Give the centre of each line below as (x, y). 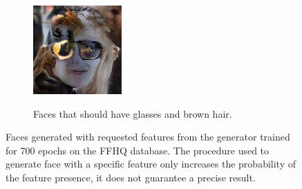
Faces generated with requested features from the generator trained (148, 137)
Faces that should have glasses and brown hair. (133, 113)
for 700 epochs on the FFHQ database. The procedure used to (138, 150)
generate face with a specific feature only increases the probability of (151, 164)
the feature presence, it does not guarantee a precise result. (131, 177)
